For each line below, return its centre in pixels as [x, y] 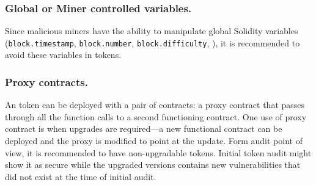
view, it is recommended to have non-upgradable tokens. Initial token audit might [158, 152]
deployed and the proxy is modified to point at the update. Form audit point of [154, 141]
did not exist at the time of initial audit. [81, 176]
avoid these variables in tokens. [63, 55]
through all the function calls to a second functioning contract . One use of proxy [156, 116]
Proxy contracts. [46, 82]
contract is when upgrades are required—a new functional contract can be [144, 129]
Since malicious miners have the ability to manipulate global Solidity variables [152, 31]
